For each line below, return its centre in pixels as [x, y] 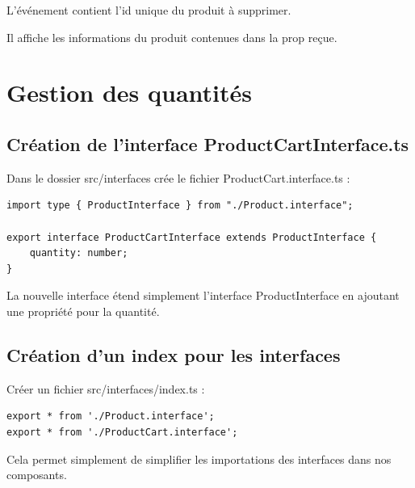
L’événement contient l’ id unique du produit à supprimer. [149, 10]
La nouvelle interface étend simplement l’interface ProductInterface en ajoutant [203, 295]
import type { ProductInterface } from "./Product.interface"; [180, 206]
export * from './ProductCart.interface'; [122, 432]
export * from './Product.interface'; [111, 416]
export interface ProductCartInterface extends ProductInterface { [192, 237]
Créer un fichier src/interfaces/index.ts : [106, 388]
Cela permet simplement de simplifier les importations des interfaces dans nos [199, 459]
